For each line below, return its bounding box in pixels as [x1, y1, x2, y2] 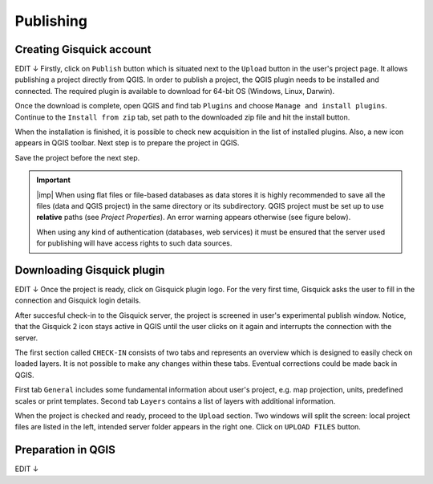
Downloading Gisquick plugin [14, 263, 165, 277]
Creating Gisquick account [14, 43, 152, 56]
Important [36, 175, 71, 185]
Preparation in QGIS [14, 443, 116, 457]
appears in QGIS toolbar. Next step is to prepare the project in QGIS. [14, 138, 240, 148]
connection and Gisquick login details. [14, 295, 141, 305]
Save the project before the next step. [14, 153, 140, 162]
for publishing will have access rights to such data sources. [36, 238, 233, 248]
